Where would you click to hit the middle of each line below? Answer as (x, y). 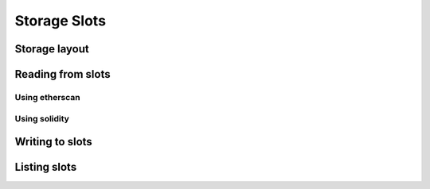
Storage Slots (61, 21)
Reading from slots (63, 74)
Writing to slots (54, 142)
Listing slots (46, 167)
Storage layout (52, 49)
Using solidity (42, 118)
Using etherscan (47, 97)
